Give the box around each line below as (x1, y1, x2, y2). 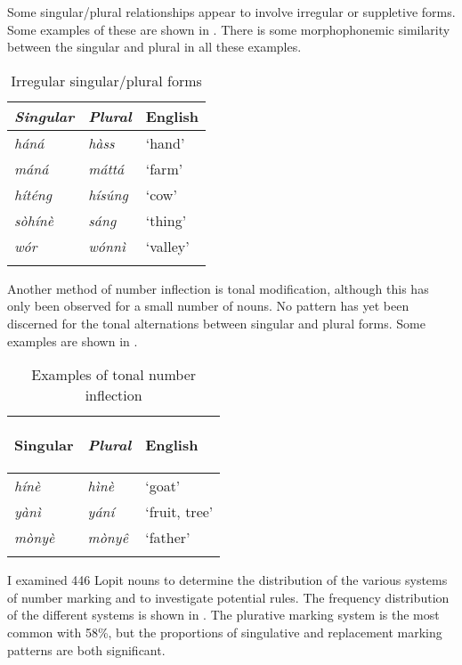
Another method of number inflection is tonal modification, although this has (7, 279, 429, 297)
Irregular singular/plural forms (11, 69, 202, 91)
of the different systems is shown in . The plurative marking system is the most (7, 605, 440, 624)
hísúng (88, 183, 128, 205)
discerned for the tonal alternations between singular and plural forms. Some (7, 313, 426, 332)
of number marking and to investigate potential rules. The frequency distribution (7, 588, 450, 606)
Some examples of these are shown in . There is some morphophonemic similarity (7, 20, 450, 38)
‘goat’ (145, 475, 181, 497)
